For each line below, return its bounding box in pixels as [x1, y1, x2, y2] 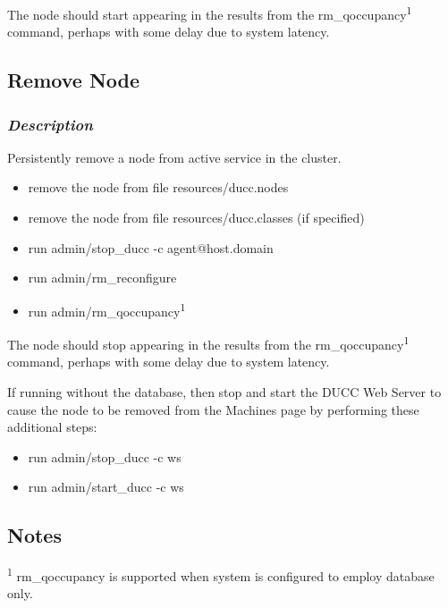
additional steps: [7, 418, 97, 436]
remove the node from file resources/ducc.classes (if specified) [28, 208, 365, 227]
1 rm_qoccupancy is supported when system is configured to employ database [7, 564, 435, 585]
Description [7, 113, 93, 135]
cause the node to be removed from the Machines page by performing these [7, 400, 419, 418]
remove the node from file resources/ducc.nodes [28, 178, 289, 197]
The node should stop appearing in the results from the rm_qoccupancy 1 [7, 333, 410, 353]
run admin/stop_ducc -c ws [28, 447, 182, 466]
